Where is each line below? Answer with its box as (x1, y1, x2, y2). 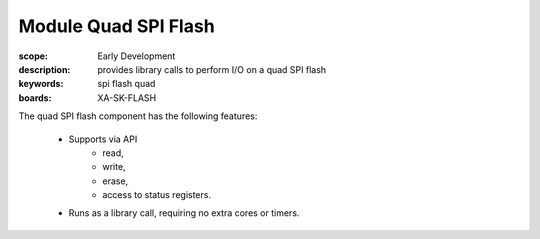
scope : (18, 50, 49, 62)
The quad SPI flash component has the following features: (18, 110, 258, 122)
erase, (102, 175, 129, 187)
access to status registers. (102, 189, 212, 201)
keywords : (18, 78, 64, 90)
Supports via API (68, 133, 138, 145)
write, (102, 161, 126, 173)
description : (18, 63, 71, 75)
